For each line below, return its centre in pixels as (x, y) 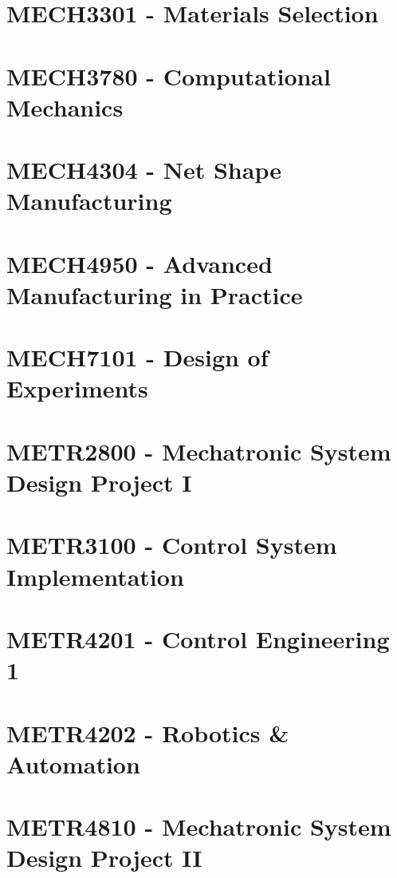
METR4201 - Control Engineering (198, 638)
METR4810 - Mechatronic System (199, 827)
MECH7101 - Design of (138, 357)
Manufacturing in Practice (155, 294)
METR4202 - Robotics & (148, 732)
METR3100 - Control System (172, 545)
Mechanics (65, 107)
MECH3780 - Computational (169, 75)
